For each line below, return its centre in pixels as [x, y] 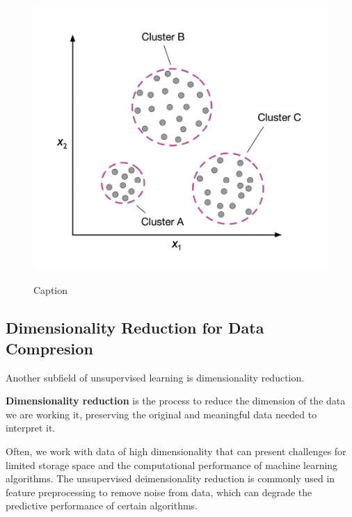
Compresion [49, 348]
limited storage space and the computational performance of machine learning [172, 465]
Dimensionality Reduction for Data [135, 328]
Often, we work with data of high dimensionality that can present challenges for [176, 451]
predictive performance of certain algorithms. [102, 506]
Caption [51, 290]
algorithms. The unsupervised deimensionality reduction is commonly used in [170, 478]
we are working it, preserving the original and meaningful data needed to [161, 414]
